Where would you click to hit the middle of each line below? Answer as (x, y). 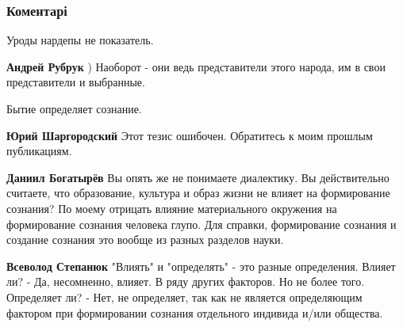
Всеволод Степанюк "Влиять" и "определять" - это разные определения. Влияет (201, 266)
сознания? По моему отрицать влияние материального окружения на (172, 208)
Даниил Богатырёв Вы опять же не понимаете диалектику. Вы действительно (198, 177)
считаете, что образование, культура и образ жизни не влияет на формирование (198, 193)
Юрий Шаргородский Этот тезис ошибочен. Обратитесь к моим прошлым (190, 135)
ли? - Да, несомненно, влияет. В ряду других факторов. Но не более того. (186, 281)
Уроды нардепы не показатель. (80, 40)
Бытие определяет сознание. (74, 108)
